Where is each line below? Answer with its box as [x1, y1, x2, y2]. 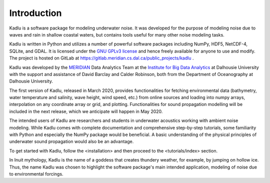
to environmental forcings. [9, 170, 63, 177]
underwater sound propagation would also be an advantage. [9, 138, 134, 144]
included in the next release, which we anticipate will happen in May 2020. [9, 108, 163, 114]
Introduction [9, 7, 62, 18]
